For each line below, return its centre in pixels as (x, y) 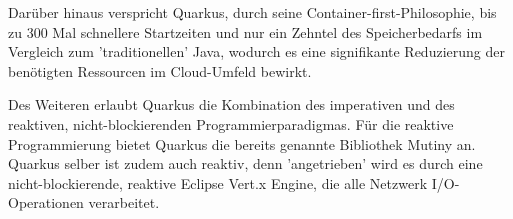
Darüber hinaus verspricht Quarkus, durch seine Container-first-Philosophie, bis (252, 12)
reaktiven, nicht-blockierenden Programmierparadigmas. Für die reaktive (231, 123)
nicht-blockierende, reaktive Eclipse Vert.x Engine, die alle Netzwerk (218, 182)
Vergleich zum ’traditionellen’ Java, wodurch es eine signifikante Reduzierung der (256, 51)
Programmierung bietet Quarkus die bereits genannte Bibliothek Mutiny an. (242, 143)
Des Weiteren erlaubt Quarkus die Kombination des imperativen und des (231, 104)
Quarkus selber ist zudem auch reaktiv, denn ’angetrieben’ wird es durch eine (245, 163)
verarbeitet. (124, 202)
